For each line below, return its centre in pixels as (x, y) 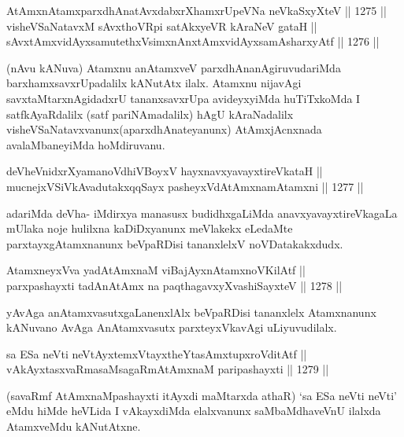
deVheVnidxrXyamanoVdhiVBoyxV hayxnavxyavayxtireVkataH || (165, 171)
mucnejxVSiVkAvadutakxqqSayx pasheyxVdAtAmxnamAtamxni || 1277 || (185, 186)
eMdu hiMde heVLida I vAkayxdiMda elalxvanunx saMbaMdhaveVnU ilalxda (194, 411)
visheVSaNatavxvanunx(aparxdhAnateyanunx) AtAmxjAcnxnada (164, 129)
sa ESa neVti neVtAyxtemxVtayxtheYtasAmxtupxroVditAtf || (157, 353)
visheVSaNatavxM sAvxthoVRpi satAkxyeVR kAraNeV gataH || (162, 26)
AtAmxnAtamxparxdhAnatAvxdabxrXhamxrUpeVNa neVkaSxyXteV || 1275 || (196, 10)
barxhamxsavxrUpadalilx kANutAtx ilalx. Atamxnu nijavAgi (154, 83)
